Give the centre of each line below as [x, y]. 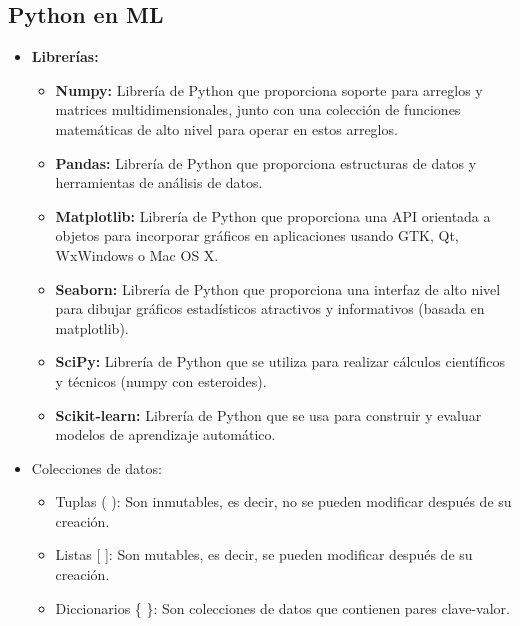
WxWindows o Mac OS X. [137, 254]
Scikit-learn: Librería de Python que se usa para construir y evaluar [268, 414]
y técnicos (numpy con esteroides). [161, 380]
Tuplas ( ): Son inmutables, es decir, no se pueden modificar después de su [283, 501]
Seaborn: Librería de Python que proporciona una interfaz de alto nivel [278, 288]
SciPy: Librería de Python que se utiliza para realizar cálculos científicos [280, 361]
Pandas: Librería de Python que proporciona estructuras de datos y [266, 162]
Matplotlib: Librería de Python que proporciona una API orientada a [273, 215]
